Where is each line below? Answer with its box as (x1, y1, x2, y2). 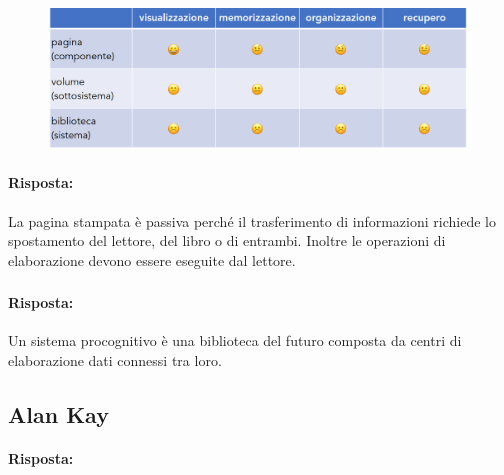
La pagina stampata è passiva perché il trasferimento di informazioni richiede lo (8, 210, 496, 231)
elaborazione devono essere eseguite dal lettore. (8, 249, 296, 270)
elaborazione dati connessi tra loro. (8, 350, 222, 371)
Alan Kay (8, 399, 109, 430)
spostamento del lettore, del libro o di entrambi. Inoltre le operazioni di (8, 230, 446, 251)
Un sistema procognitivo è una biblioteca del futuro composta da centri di (8, 330, 462, 351)
